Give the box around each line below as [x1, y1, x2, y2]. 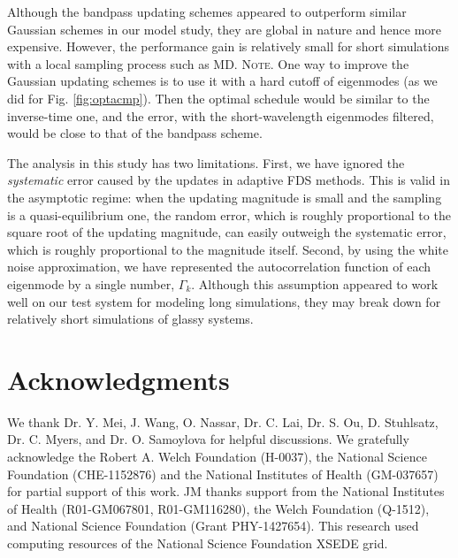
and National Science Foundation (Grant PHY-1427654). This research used [7, 516, 419, 535]
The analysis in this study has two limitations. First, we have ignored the [7, 153, 405, 172]
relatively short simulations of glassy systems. [7, 310, 254, 328]
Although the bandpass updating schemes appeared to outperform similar [7, 3, 407, 20]
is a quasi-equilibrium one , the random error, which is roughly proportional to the [7, 205, 451, 224]
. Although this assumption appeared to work [191, 274, 439, 293]
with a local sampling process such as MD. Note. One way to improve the [7, 54, 409, 73]
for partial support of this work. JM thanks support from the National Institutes [7, 482, 445, 501]
